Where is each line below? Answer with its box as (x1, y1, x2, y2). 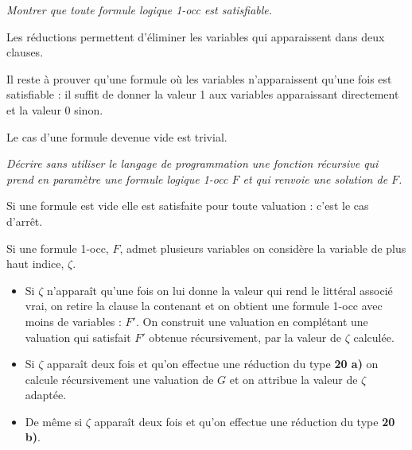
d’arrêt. (6, 212, 43, 229)
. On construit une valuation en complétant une (135, 312, 368, 329)
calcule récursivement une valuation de (25, 370, 214, 387)
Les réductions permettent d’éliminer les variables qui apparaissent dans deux (6, 28, 385, 45)
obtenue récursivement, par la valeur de (149, 328, 342, 345)
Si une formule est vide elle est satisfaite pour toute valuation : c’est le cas (6, 197, 369, 214)
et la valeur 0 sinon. (6, 101, 103, 118)
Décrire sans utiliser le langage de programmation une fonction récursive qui (6, 155, 379, 172)
